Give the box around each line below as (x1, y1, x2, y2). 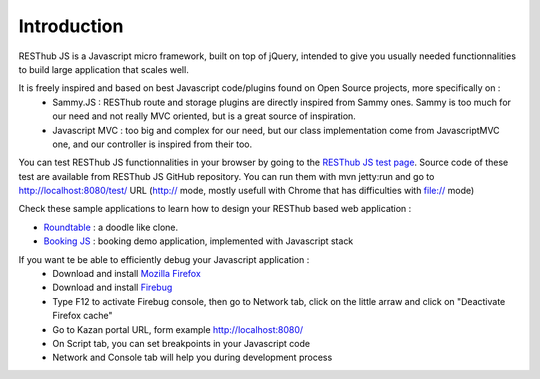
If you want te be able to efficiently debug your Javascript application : (18, 253, 310, 265)
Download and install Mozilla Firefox (52, 268, 202, 280)
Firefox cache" (52, 310, 114, 322)
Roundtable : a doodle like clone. (43, 221, 179, 233)
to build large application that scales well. (18, 63, 189, 75)
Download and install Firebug (52, 281, 173, 294)
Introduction (18, 15, 124, 37)
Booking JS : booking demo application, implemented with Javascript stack (43, 235, 354, 247)
